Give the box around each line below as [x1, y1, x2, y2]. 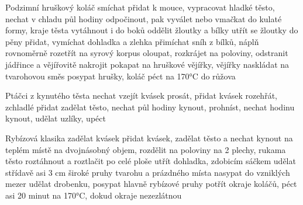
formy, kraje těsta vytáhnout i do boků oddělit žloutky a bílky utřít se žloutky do [5, 24, 298, 36]
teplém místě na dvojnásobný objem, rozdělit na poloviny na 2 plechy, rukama [5, 143, 286, 155]
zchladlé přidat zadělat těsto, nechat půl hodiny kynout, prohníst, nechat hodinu [5, 100, 295, 113]
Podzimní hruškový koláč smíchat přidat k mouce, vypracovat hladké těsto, [5, 1, 275, 13]
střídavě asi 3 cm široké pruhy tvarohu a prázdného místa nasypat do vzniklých [5, 166, 290, 178]
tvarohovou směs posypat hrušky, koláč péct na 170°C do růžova [5, 70, 236, 82]
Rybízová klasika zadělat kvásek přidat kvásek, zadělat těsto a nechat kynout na [5, 131, 293, 144]
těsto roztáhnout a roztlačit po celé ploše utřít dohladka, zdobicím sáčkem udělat [5, 155, 296, 167]
